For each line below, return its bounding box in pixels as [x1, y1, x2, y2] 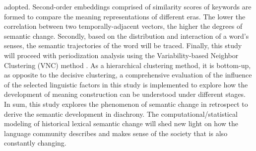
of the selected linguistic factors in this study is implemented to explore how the [4, 79, 248, 89]
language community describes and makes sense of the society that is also [4, 128, 228, 138]
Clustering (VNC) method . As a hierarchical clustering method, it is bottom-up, [4, 60, 251, 70]
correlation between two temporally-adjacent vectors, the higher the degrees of [4, 21, 243, 31]
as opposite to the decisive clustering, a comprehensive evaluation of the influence [4, 70, 252, 80]
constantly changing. [4, 138, 66, 148]
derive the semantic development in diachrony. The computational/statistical [4, 108, 238, 119]
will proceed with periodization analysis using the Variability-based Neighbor [4, 50, 239, 60]
